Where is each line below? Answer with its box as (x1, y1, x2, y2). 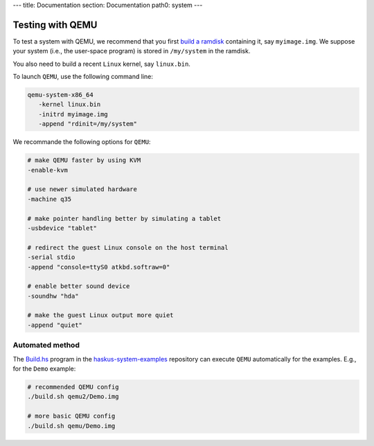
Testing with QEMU (12, 19, 98, 30)
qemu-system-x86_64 (27, 91, 93, 99)
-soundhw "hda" (27, 292, 79, 300)
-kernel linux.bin (38, 100, 101, 109)
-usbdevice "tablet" (27, 224, 97, 232)
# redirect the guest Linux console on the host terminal (27, 243, 229, 251)
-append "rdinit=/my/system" (38, 120, 138, 128)
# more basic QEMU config (27, 412, 116, 420)
